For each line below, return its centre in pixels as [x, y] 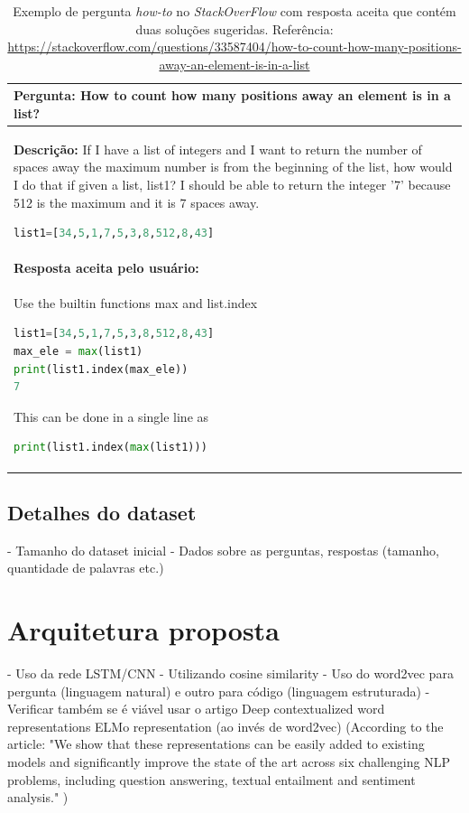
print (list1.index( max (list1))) [110, 448]
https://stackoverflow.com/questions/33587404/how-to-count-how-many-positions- [234, 47]
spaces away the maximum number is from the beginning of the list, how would [233, 167]
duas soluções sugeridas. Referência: [234, 28]
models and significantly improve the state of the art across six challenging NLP [229, 762]
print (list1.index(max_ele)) [101, 369]
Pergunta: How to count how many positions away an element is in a [232, 95]
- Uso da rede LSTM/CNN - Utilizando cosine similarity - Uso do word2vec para [230, 673]
